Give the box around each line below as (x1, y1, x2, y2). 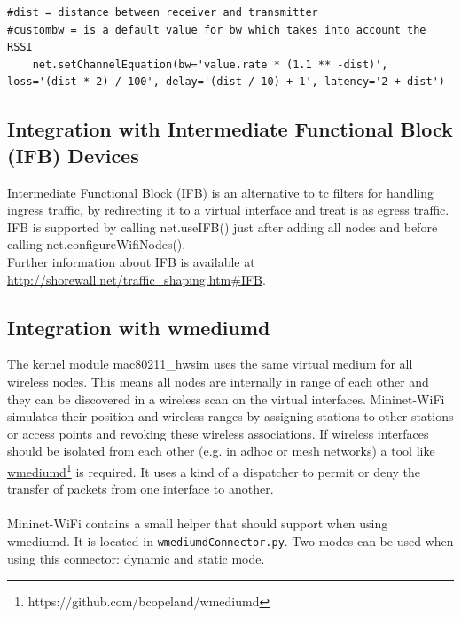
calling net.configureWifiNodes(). (7, 235, 186, 254)
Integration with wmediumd (7, 313, 270, 340)
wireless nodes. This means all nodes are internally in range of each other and (7, 371, 429, 390)
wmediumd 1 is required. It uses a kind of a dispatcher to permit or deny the (7, 459, 421, 480)
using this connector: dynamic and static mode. (7, 549, 265, 567)
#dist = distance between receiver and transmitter (7, 6, 318, 19)
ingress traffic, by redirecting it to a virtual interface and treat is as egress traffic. (7, 200, 449, 219)
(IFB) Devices (7, 141, 139, 168)
